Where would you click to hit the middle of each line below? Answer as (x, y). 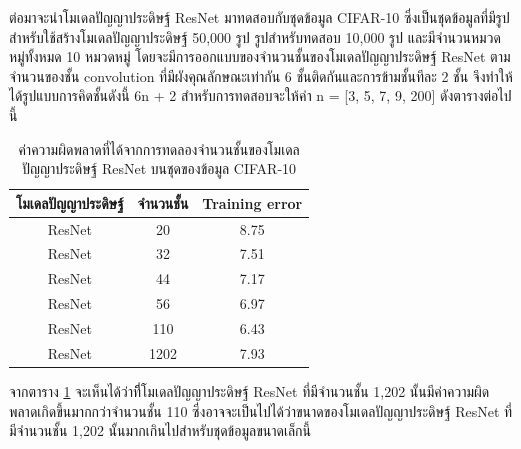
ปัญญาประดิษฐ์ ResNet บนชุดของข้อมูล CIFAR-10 (159, 168)
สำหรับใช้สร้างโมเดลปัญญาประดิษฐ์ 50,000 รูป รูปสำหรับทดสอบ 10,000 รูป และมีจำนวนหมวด (255, 36)
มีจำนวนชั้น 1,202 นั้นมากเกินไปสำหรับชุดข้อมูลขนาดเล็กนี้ (160, 430)
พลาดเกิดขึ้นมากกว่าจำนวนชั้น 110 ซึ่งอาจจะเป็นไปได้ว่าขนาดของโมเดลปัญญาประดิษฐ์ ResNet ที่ (261, 410)
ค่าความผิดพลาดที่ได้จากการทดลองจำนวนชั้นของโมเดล (159, 148)
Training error (252, 202)
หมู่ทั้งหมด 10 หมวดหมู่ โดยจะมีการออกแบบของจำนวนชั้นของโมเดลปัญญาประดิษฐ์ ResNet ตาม (260, 56)
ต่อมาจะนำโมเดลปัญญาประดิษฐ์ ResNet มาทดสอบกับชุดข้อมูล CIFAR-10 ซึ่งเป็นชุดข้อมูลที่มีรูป (259, 17)
